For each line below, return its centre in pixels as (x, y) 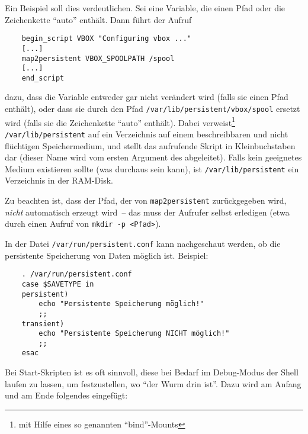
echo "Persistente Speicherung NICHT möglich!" (134, 334)
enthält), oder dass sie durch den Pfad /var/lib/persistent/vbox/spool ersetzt (153, 109)
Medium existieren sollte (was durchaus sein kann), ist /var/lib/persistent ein (152, 168)
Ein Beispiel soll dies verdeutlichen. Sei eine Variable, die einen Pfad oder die (145, 8)
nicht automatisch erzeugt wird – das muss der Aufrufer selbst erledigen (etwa (147, 212)
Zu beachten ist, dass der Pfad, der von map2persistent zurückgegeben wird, (146, 200)
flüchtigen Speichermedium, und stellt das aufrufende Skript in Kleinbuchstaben (150, 145)
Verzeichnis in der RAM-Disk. (59, 180)
